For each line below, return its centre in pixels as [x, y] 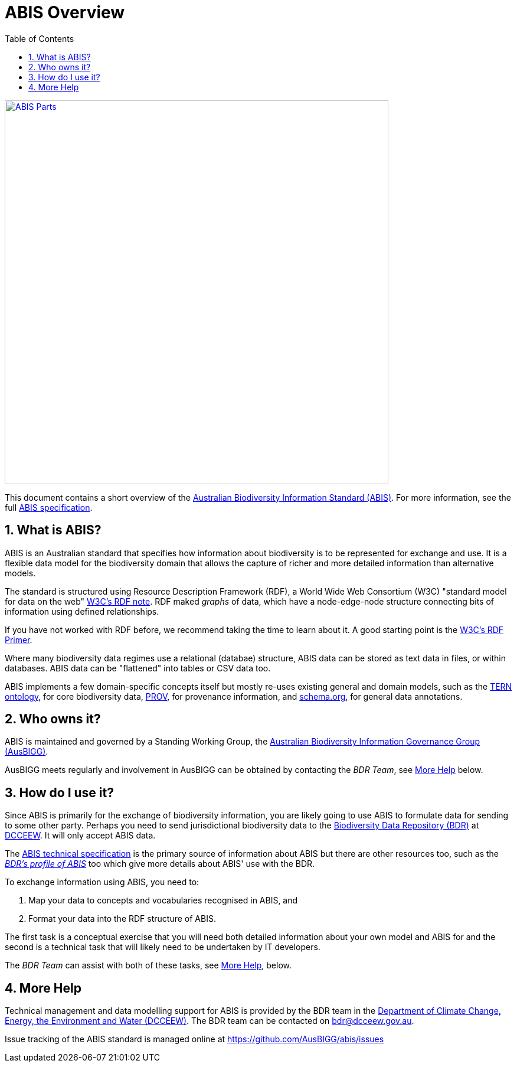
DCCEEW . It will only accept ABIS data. [80, 836]
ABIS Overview [65, 12]
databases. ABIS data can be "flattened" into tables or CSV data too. [138, 668]
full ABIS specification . [49, 507]
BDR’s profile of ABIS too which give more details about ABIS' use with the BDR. [160, 864]
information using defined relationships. [82, 611]
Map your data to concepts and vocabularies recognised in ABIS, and [163, 900]
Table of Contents [40, 38]
